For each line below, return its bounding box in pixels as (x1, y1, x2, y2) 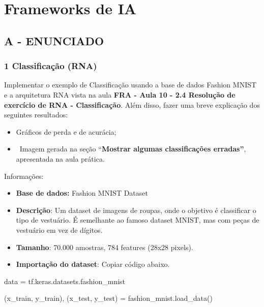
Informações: (4, 170, 44, 181)
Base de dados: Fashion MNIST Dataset (16, 188, 148, 198)
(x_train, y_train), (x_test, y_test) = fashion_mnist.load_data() (4, 293, 213, 303)
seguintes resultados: (4, 109, 68, 120)
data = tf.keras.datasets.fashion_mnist (4, 275, 126, 286)
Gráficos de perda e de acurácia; (16, 126, 116, 137)
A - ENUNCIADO (4, 33, 104, 48)
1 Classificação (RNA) (4, 59, 97, 72)
